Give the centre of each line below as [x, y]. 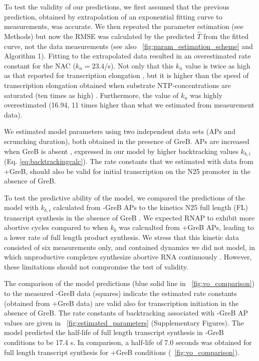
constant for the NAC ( [40, 65]
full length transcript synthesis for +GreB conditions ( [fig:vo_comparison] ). [122, 352]
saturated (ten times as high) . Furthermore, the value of [91, 95]
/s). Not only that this [139, 65]
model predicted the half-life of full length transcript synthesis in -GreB [114, 332]
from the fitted [226, 36]
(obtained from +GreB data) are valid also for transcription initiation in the [121, 303]
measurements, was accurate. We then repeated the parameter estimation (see [124, 26]
